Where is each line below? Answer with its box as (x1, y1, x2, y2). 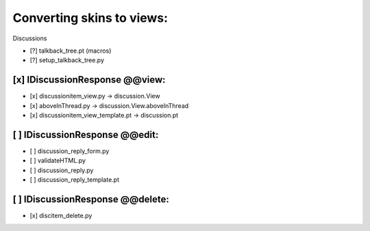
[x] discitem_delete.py (29, 212, 92, 219)
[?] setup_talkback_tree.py (29, 56, 105, 64)
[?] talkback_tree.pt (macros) (29, 46, 112, 55)
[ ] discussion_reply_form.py (29, 147, 110, 155)
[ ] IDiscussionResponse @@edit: (12, 128, 159, 140)
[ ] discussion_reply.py (29, 166, 94, 174)
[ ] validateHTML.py (29, 157, 86, 165)
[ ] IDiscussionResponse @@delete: (12, 193, 169, 205)
